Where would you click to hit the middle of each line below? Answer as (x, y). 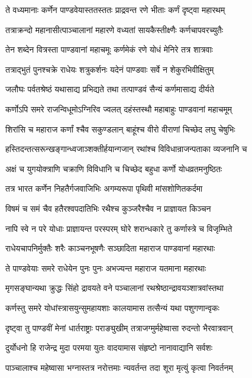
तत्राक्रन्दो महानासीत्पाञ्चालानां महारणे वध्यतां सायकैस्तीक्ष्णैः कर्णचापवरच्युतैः (114, 29)
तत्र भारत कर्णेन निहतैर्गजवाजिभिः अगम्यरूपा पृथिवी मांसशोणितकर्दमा (104, 188)
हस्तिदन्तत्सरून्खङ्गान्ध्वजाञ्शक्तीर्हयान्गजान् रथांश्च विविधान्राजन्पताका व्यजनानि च (126, 149)
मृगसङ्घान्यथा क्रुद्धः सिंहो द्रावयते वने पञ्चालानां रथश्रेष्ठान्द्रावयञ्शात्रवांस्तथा (114, 288)
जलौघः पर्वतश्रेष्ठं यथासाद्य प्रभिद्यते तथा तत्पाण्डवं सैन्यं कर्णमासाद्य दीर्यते (110, 89)
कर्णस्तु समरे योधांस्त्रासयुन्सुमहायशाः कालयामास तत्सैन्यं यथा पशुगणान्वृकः (112, 307)
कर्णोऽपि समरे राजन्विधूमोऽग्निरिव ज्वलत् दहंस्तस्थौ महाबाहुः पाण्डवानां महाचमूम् (119, 109)
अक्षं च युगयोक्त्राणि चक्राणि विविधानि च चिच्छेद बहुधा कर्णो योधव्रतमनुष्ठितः (114, 168)
